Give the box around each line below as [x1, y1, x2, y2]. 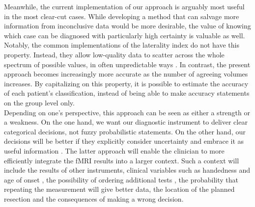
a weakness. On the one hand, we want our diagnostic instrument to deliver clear [4, 117, 248, 127]
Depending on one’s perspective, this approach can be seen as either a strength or [4, 107, 250, 117]
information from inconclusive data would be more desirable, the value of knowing [4, 21, 251, 31]
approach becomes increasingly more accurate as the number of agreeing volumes [4, 69, 248, 79]
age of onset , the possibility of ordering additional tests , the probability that [4, 174, 238, 184]
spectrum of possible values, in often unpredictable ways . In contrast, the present [4, 59, 251, 69]
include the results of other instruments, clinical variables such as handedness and [4, 165, 250, 175]
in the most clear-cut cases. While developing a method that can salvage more [4, 11, 239, 21]
